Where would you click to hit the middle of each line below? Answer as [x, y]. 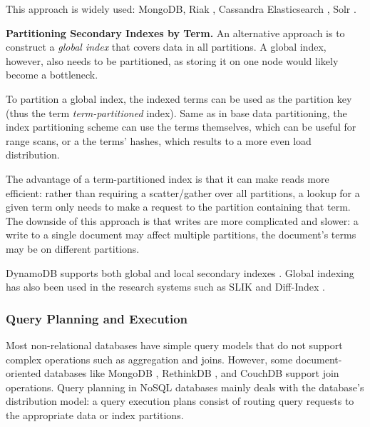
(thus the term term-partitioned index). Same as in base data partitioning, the [176, 112]
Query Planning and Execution [97, 318]
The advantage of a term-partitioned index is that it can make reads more [168, 178]
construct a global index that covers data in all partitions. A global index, [166, 47]
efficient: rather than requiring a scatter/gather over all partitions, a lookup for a [183, 192]
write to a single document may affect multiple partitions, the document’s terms [181, 235]
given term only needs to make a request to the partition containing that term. [178, 207]
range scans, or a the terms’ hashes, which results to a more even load [159, 140]
